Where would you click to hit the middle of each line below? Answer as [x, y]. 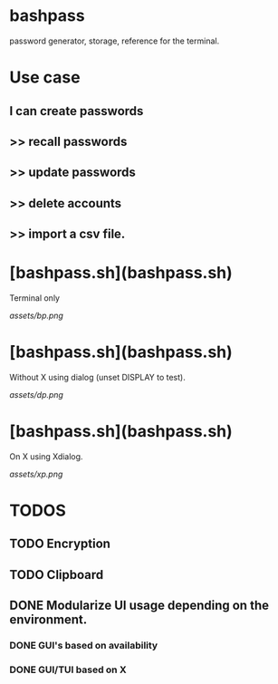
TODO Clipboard [57, 575]
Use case [45, 77]
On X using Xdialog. [46, 456]
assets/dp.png [36, 394]
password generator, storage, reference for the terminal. [115, 41]
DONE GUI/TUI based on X [68, 670]
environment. [48, 620]
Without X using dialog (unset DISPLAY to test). [97, 377]
